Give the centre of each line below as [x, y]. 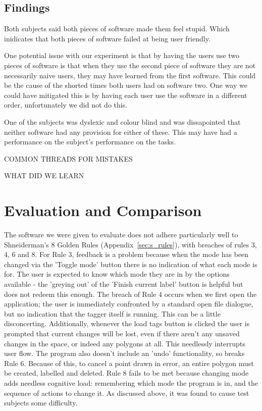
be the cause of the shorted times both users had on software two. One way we [126, 85]
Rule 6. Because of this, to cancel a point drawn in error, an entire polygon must [129, 363]
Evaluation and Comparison [103, 210]
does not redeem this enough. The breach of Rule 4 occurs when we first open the [130, 294]
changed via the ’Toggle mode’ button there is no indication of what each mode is [131, 264]
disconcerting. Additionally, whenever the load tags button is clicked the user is [127, 323]
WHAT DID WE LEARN [44, 175]
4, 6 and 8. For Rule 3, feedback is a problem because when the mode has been [126, 254]
